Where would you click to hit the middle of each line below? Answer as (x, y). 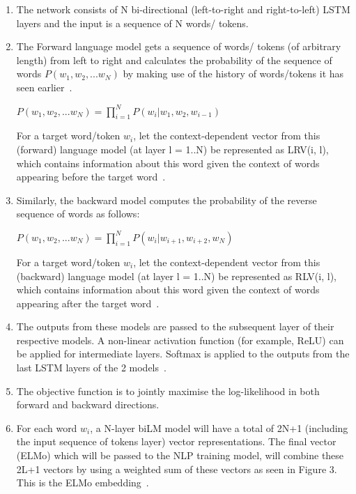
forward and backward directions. (88, 404)
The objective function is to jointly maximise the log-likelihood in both (168, 391)
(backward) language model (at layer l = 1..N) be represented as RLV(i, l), (176, 276)
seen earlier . (44, 87)
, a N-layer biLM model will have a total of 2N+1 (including (219, 427)
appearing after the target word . (88, 303)
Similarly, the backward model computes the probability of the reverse (167, 200)
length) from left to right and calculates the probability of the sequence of (174, 60)
